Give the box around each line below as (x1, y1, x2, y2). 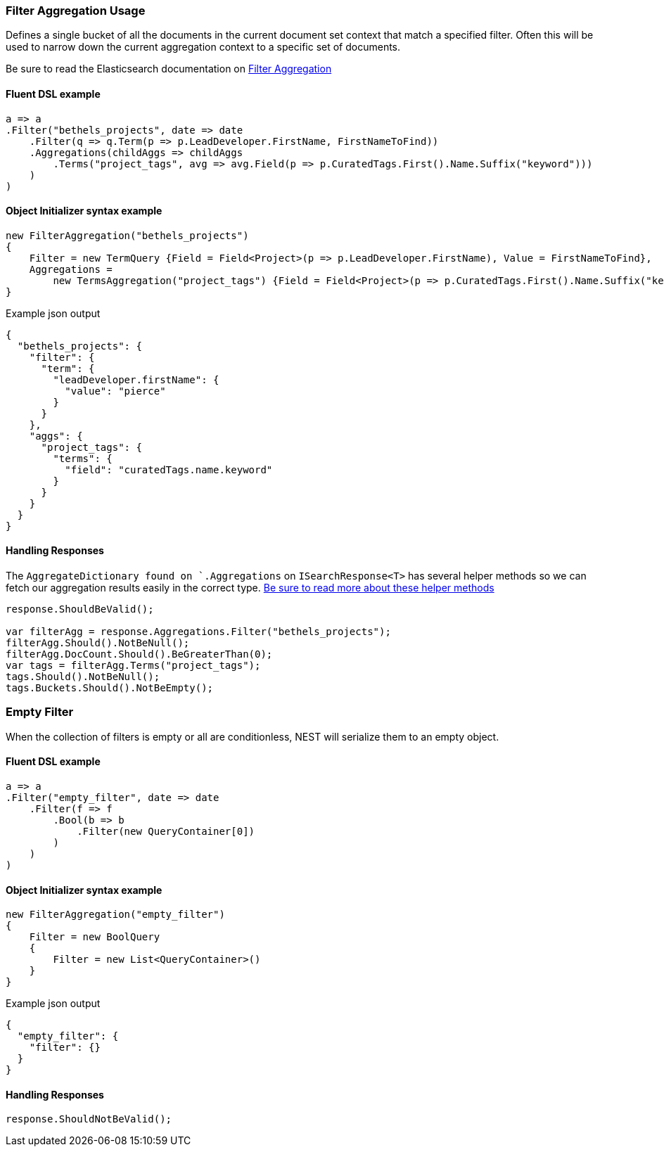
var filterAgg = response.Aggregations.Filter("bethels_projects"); (6, 626, 391, 638)
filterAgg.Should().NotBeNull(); (6, 637, 190, 649)
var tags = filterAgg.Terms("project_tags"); (6, 660, 261, 672)
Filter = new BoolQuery (29, 931, 160, 943)
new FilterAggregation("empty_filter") (6, 909, 225, 921)
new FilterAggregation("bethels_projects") (6, 229, 249, 241)
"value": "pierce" (65, 385, 166, 397)
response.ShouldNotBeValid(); (6, 1113, 172, 1125)
